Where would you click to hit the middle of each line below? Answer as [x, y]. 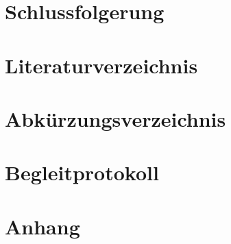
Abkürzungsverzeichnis [115, 118]
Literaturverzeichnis [101, 65]
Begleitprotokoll [82, 172]
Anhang [42, 226]
